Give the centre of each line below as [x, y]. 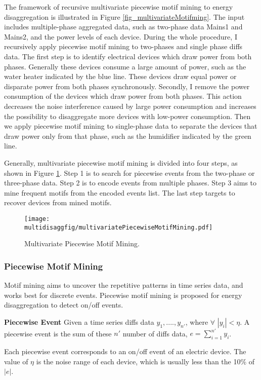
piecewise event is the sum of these [58, 333]
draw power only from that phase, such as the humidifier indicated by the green [128, 136]
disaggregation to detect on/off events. [64, 305]
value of [16, 361]
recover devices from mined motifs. [58, 202]
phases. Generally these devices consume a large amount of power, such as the [125, 66]
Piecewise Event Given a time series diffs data [79, 321]
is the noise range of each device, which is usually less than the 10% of [145, 361]
